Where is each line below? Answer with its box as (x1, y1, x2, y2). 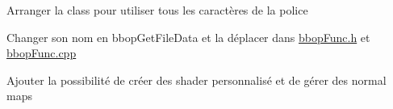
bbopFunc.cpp (6, 44, 77, 61)
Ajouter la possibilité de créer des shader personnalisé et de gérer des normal (6, 71, 387, 88)
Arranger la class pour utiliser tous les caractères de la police (6, 2, 308, 18)
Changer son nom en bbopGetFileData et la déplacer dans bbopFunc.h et (6, 28, 370, 45)
